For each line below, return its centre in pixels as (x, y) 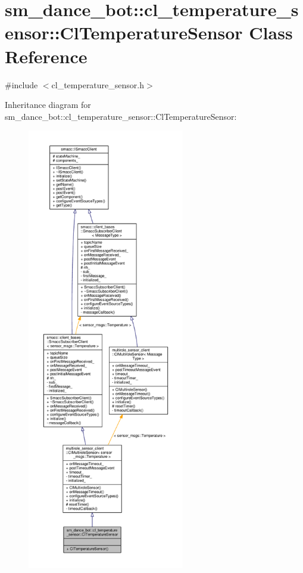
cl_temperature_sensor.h (98, 84)
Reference (46, 56)
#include (21, 84)
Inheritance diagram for (48, 105)
